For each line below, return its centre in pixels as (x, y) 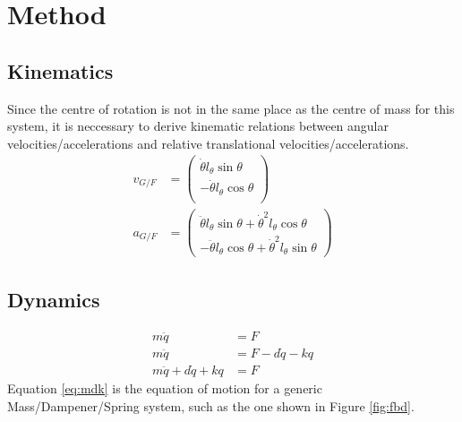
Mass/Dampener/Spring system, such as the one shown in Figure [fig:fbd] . (211, 405)
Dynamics (54, 299)
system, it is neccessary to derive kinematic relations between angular (198, 126)
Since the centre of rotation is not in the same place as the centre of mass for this (231, 108)
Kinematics (60, 70)
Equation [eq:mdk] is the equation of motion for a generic (165, 388)
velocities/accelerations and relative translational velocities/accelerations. (208, 143)
